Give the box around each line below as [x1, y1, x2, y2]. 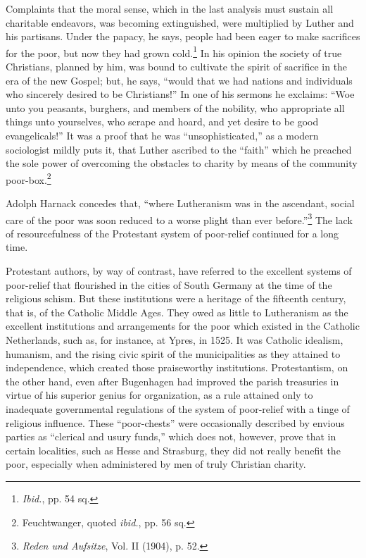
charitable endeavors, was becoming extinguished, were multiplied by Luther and [6, 15, 354, 30]
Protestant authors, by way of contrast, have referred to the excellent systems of [6, 263, 352, 278]
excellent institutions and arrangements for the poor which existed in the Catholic [6, 318, 360, 333]
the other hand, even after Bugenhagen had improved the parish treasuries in [6, 373, 339, 388]
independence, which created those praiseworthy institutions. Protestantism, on [6, 360, 348, 375]
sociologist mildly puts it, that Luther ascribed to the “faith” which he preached [6, 142, 352, 156]
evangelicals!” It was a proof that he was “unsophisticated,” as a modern [6, 128, 319, 142]
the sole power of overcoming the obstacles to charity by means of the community [6, 156, 358, 170]
